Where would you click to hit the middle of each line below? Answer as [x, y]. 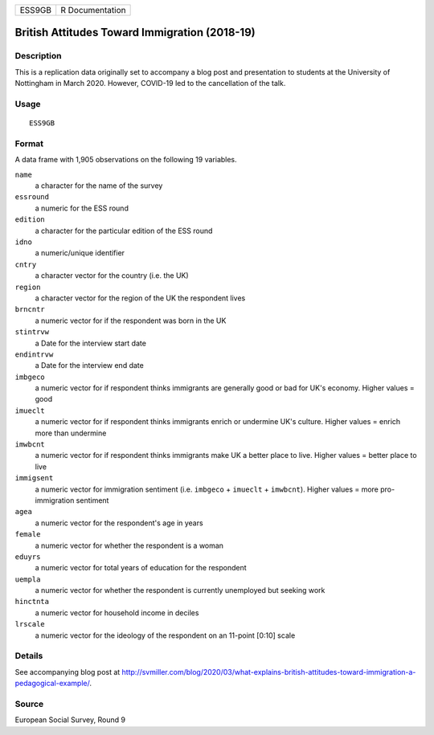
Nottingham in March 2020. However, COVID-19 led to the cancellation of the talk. [150, 84]
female [28, 535]
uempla [28, 579]
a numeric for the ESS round [82, 208]
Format [29, 143]
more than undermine [71, 433]
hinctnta [32, 602]
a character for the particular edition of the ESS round [124, 231]
